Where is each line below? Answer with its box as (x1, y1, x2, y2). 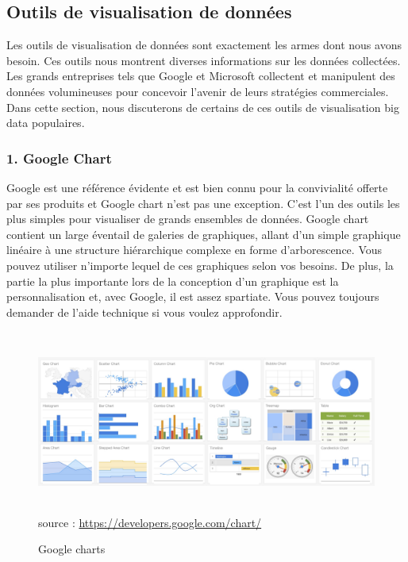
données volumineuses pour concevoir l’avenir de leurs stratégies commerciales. (6, 83, 389, 99)
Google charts (38, 541, 106, 557)
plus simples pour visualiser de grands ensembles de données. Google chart (6, 210, 369, 227)
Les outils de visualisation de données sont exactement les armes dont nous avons (6, 37, 402, 53)
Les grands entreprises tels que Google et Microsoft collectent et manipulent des (6, 67, 395, 84)
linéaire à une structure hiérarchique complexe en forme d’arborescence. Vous (6, 241, 383, 258)
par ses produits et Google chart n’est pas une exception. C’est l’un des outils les (6, 194, 400, 211)
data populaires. (6, 114, 85, 131)
